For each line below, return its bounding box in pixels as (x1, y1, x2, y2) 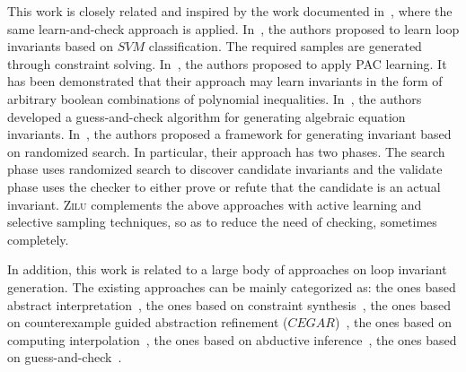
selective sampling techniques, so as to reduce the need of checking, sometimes (7, 212, 437, 231)
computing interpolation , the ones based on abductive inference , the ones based (7, 330, 457, 349)
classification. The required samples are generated (148, 37, 422, 56)
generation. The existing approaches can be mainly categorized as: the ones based (7, 277, 456, 296)
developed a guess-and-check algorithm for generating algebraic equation (7, 107, 406, 125)
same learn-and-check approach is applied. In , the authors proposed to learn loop (7, 19, 460, 38)
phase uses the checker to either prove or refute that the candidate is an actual (7, 177, 441, 195)
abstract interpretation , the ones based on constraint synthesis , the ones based (7, 295, 451, 314)
